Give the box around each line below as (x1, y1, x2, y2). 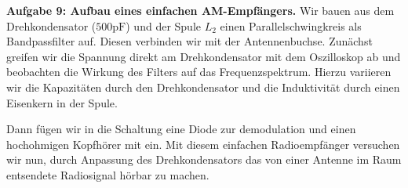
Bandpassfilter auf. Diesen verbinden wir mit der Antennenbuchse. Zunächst (6, 33, 373, 49)
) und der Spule (126, 17, 201, 34)
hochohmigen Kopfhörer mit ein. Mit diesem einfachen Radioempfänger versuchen (6, 136, 400, 152)
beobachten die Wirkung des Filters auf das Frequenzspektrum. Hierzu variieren (6, 63, 392, 80)
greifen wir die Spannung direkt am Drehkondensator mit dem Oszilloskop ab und (6, 48, 401, 64)
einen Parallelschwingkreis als (220, 17, 362, 34)
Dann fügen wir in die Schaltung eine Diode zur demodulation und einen (6, 121, 356, 137)
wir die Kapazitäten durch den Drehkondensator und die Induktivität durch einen (6, 78, 400, 95)
